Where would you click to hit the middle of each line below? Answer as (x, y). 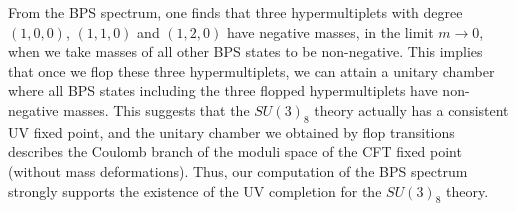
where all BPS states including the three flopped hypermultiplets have (223, 90)
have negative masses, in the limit (330, 31)
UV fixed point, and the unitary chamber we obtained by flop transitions (231, 131)
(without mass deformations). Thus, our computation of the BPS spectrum (238, 170)
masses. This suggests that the (156, 109)
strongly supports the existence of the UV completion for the (195, 190)
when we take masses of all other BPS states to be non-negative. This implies (245, 51)
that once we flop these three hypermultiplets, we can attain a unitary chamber (251, 70)
